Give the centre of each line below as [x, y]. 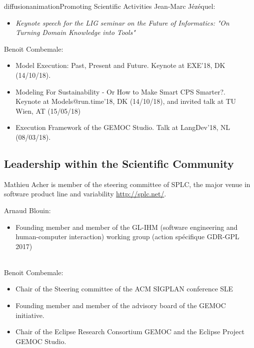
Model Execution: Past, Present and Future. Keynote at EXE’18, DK [120, 65]
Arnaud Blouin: [28, 210]
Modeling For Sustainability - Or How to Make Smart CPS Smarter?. [120, 91]
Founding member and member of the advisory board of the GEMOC [121, 305]
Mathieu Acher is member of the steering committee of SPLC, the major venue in [127, 184]
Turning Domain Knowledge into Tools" [76, 32]
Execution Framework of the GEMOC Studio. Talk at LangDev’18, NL [123, 127]
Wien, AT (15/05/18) [48, 111]
